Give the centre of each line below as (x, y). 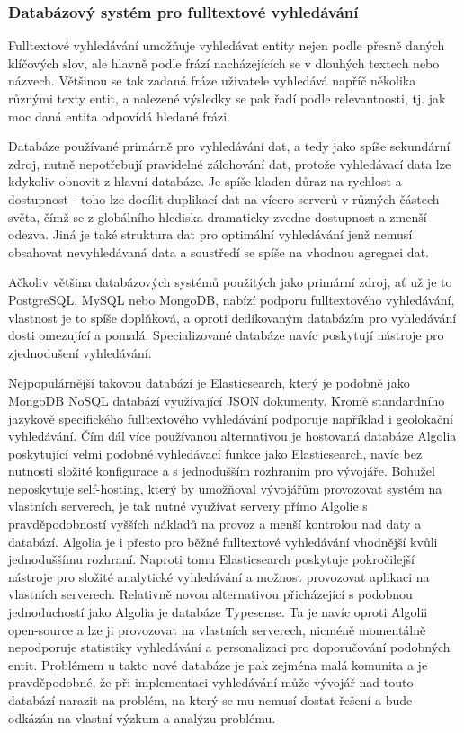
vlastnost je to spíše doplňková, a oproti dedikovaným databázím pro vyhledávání (232, 317)
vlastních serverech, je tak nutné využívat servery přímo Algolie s (188, 506)
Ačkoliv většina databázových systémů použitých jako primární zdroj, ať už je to (230, 282)
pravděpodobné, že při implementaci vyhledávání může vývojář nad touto (211, 682)
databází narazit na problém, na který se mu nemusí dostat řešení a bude (210, 700)
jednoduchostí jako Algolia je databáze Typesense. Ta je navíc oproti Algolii (218, 612)
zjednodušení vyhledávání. (80, 352)
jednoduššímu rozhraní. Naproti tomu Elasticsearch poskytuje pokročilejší (212, 559)
